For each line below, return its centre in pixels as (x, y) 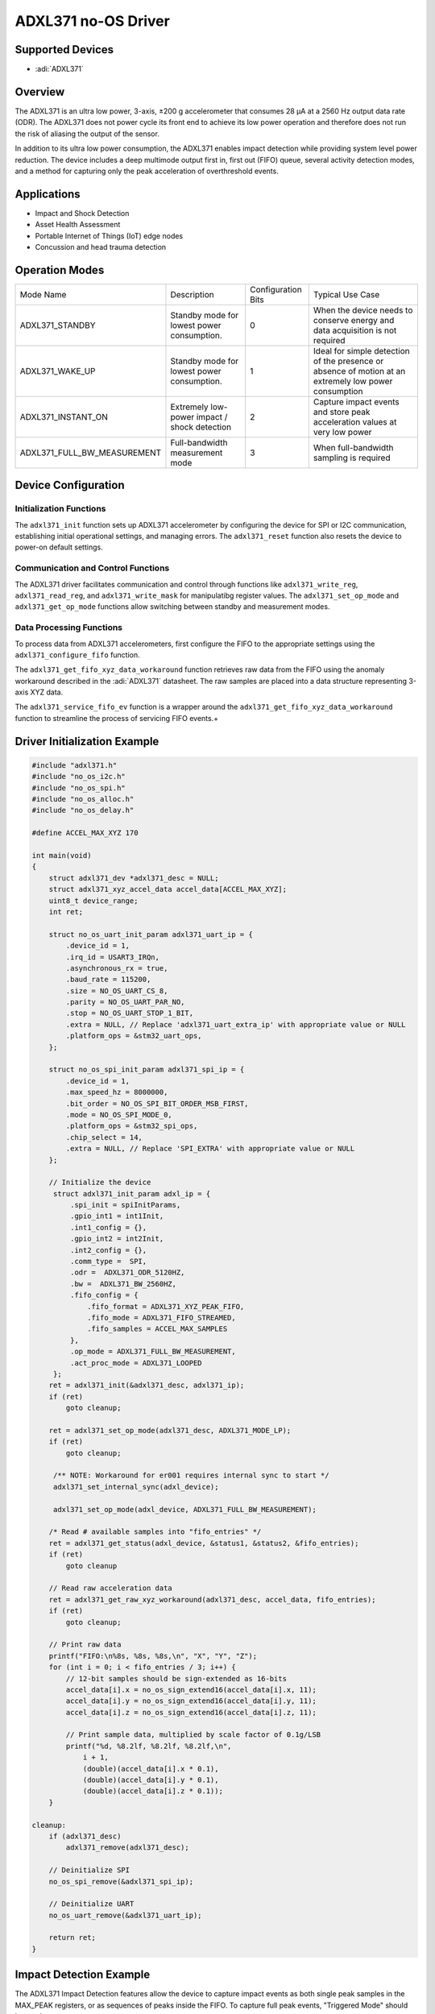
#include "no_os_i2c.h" (79, 777)
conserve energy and (354, 320)
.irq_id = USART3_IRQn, (113, 957)
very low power (342, 432)
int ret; (66, 912)
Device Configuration (70, 485)
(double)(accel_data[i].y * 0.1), (151, 1780)
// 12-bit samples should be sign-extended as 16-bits (176, 1678)
